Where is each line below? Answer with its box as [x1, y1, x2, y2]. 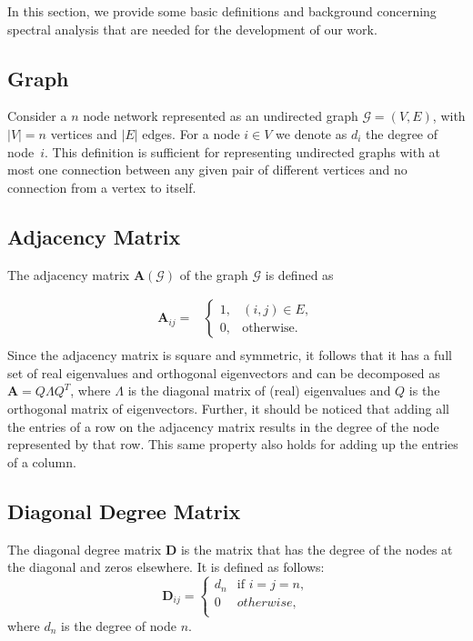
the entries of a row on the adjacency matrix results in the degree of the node [7, 416, 439, 436]
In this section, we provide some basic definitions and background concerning [7, 2, 437, 20]
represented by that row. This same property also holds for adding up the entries [7, 435, 458, 454]
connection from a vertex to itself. [7, 177, 196, 196]
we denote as [276, 124, 347, 143]
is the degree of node [61, 616, 176, 635]
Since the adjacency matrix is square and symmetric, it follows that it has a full [7, 346, 452, 365]
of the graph [179, 265, 248, 284]
